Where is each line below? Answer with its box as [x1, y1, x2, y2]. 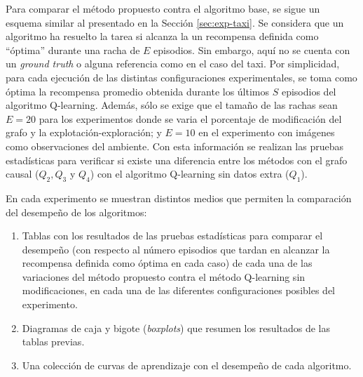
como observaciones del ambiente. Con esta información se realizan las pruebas [6, 138, 344, 153]
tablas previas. [22, 334, 85, 349]
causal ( [6, 166, 39, 181]
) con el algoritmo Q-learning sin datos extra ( [90, 166, 289, 181]
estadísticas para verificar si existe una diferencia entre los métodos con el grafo [6, 152, 348, 167]
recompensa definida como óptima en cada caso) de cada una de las [22, 256, 313, 270]
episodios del [281, 84, 336, 98]
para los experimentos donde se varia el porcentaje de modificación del [39, 111, 342, 126]
